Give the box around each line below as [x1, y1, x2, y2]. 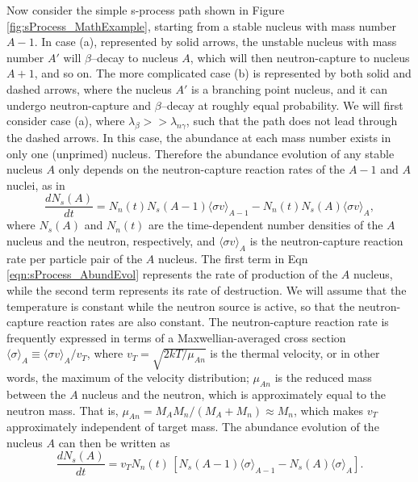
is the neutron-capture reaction [249, 232, 403, 249]
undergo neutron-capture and [6, 96, 152, 113]
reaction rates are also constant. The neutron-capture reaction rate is [47, 313, 389, 330]
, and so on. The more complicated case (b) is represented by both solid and [34, 65, 412, 82]
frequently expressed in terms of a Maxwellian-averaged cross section [6, 329, 346, 346]
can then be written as [58, 434, 170, 451]
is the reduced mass [274, 369, 372, 386]
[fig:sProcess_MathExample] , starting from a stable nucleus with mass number [6, 17, 397, 34]
